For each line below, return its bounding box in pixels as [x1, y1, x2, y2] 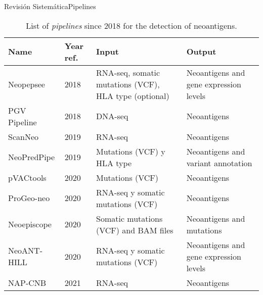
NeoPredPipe [8, 151, 55, 163]
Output [186, 45, 216, 58]
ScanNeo [8, 130, 39, 142]
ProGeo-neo [8, 192, 50, 204]
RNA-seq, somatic [96, 66, 160, 78]
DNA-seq [96, 110, 128, 122]
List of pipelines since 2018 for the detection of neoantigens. [26, 19, 237, 31]
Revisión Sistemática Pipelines [4, 1, 96, 11]
